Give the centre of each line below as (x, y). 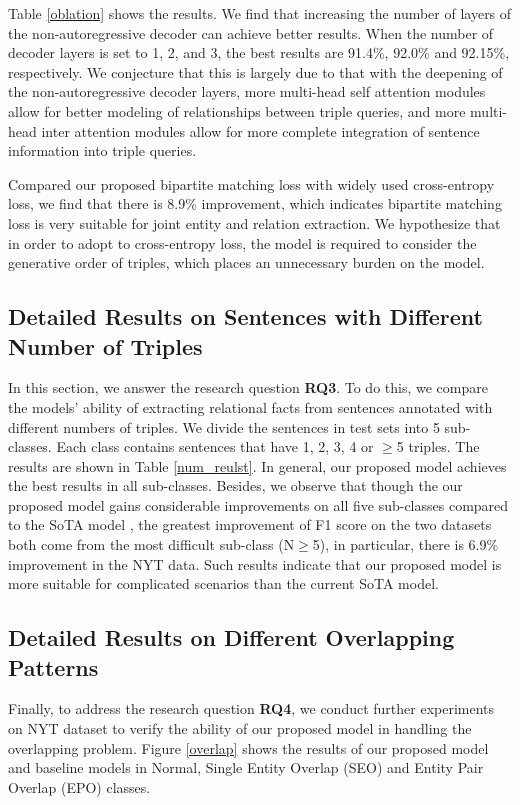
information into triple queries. (102, 150)
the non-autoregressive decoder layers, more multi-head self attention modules (247, 91)
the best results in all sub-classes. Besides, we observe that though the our (235, 485)
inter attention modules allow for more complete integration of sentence (260, 130)
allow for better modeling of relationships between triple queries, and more (237, 110)
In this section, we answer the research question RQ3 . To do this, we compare (248, 387)
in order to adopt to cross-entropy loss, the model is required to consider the (242, 242)
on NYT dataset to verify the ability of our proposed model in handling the (240, 728)
